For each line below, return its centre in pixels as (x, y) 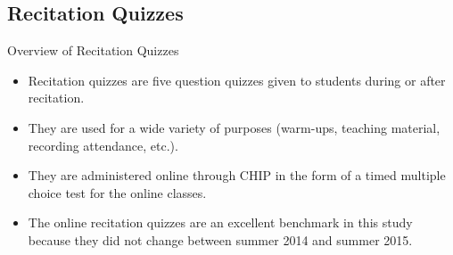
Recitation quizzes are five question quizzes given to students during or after (237, 80)
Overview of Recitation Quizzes (93, 50)
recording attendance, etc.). (103, 145)
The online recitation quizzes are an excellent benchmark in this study (220, 222)
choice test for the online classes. (117, 192)
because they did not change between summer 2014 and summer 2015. (220, 239)
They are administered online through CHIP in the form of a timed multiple (237, 175)
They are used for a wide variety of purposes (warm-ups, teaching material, (234, 127)
